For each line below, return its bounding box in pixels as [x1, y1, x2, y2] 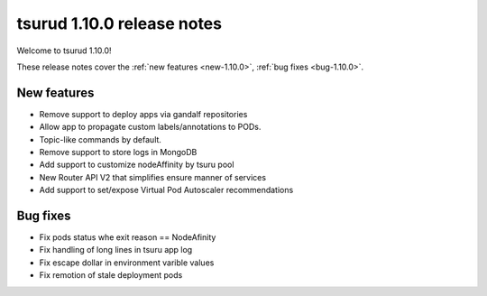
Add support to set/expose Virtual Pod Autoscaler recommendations [39, 185, 294, 196]
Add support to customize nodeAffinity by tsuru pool [39, 159, 234, 171]
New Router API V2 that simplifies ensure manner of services [39, 171, 266, 182]
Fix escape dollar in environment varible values [39, 257, 215, 268]
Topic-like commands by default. [39, 134, 162, 144]
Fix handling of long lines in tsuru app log [39, 245, 193, 255]
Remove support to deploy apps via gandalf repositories [39, 108, 248, 119]
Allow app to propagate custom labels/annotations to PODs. [39, 122, 262, 133]
